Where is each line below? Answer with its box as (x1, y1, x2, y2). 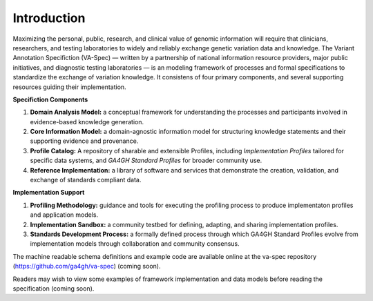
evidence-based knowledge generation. (30, 117, 144, 126)
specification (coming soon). (12, 284, 95, 293)
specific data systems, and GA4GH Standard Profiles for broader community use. (30, 156, 262, 165)
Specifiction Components (12, 95, 88, 104)
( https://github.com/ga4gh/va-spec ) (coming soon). (12, 262, 161, 271)
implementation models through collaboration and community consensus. (30, 240, 240, 248)
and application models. (30, 211, 99, 219)
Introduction (12, 10, 86, 26)
